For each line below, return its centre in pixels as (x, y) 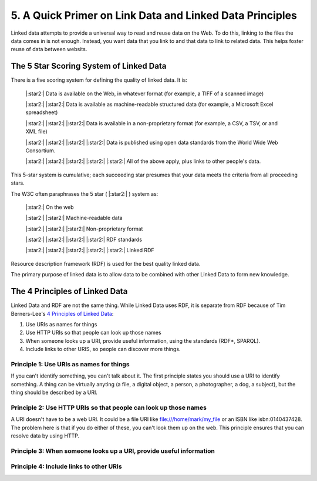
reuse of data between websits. (49, 49)
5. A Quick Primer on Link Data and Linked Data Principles (154, 15)
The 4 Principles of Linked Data (69, 291)
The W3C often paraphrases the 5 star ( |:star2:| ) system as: (85, 193)
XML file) (37, 132)
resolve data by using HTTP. (45, 436)
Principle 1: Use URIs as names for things (70, 364)
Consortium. (41, 151)
